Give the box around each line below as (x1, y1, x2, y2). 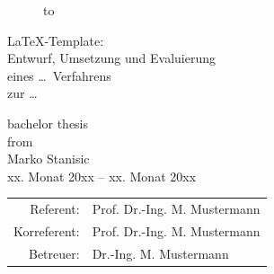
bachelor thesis (7, 113, 89, 132)
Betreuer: (28, 243, 80, 262)
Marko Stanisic (7, 149, 90, 168)
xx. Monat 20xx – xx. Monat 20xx (7, 166, 197, 185)
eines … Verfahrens (7, 66, 111, 84)
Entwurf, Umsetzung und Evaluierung (7, 49, 216, 67)
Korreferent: (13, 221, 80, 240)
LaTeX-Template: (7, 31, 104, 49)
